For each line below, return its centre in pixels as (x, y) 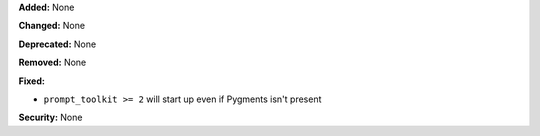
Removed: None (52, 62)
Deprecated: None (57, 44)
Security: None (50, 117)
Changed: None (51, 26)
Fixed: (31, 81)
